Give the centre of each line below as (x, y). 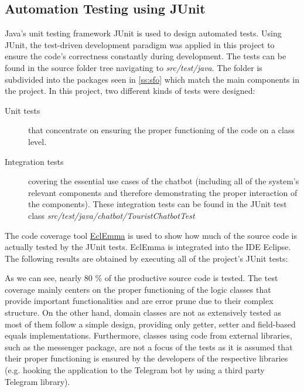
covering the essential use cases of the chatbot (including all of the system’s (164, 181)
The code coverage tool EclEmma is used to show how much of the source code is (151, 235)
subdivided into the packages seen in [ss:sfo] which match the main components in (152, 79)
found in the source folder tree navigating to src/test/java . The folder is (134, 67)
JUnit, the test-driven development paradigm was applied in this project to (140, 44)
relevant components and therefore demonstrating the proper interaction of (163, 192)
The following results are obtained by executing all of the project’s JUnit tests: (146, 258)
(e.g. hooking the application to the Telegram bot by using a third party (135, 370)
